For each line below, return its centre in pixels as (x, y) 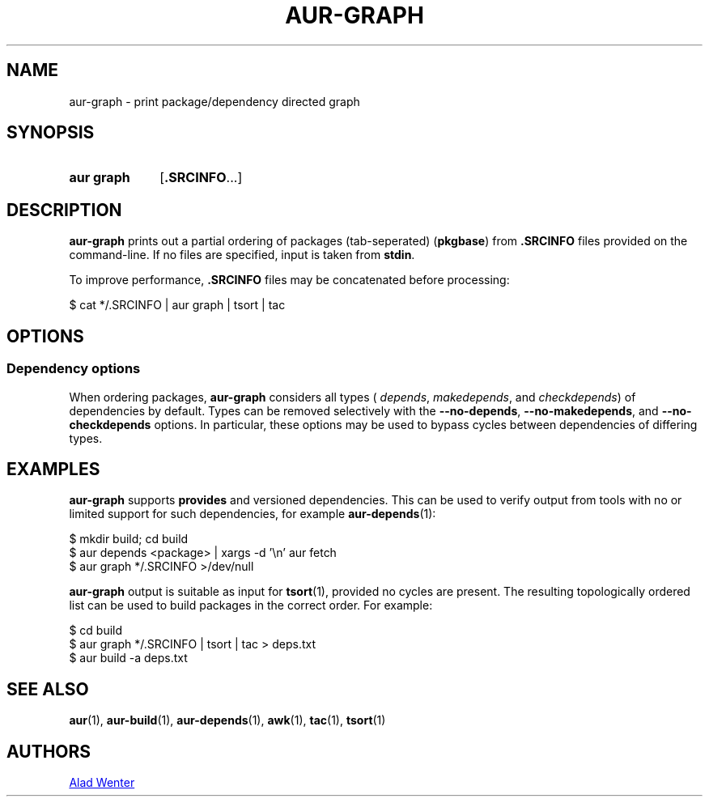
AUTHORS (49, 751)
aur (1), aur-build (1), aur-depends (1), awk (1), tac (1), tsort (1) (227, 720)
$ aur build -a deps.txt (128, 658)
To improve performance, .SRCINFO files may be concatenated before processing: (289, 280)
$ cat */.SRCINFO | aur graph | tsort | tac (177, 305)
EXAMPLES (53, 469)
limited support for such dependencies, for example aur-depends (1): (253, 514)
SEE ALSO (48, 689)
